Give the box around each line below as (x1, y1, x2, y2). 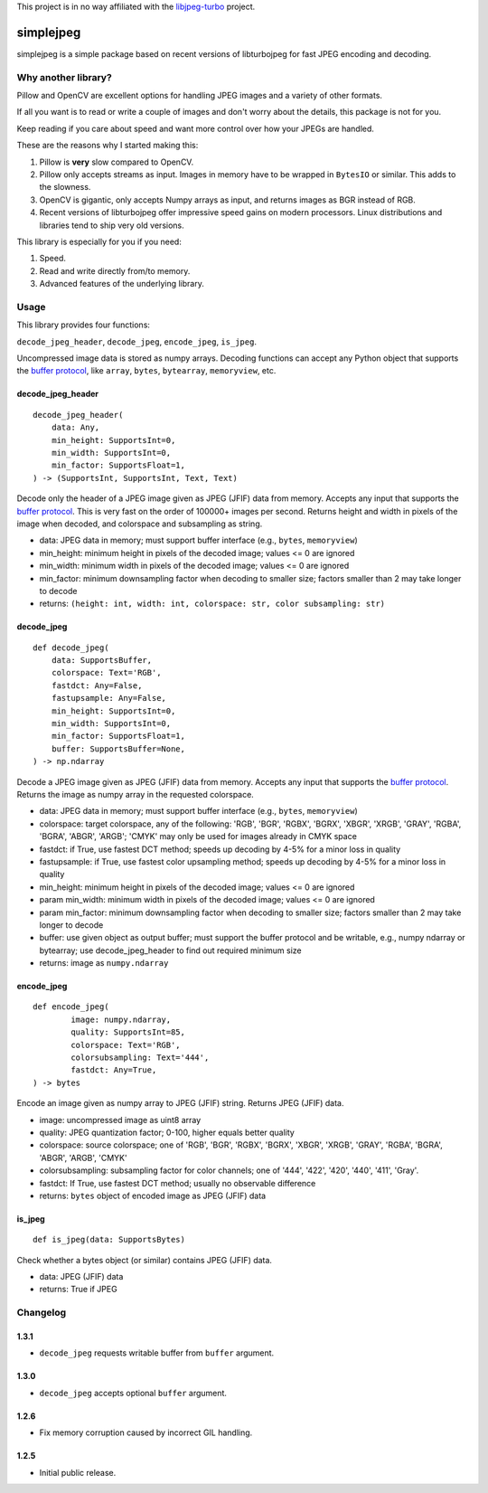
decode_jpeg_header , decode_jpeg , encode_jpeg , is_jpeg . (16, 335, 258, 347)
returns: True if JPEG (39, 1284, 117, 1295)
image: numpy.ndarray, (70, 1014, 172, 1025)
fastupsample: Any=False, (51, 693, 167, 704)
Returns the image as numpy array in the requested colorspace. (16, 789, 255, 799)
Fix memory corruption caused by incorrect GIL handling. (39, 1427, 253, 1438)
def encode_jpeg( (33, 1002, 109, 1012)
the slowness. (39, 182, 91, 193)
